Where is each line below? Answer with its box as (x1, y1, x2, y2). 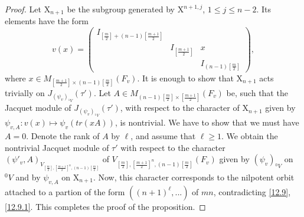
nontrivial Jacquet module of (5, 141, 109, 153)
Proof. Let (5, 3, 41, 15)
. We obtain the (221, 130, 278, 142)
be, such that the (226, 86, 288, 98)
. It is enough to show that (137, 71, 234, 84)
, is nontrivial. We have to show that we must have (115, 116, 299, 129)
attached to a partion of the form (5, 185, 125, 198)
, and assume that (130, 130, 196, 142)
